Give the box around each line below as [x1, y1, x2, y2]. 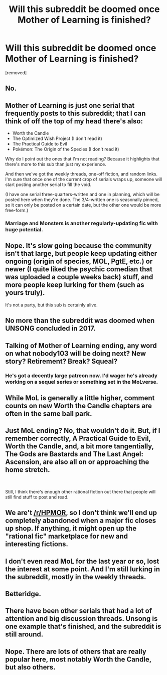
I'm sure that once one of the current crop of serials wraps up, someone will [5, 177, 162, 183]
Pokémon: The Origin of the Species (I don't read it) [12, 146, 119, 152]
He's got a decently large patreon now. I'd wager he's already [5, 372, 158, 379]
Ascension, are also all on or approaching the [5, 458, 149, 466]
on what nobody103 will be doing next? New [5, 349, 146, 358]
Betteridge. [5, 589, 42, 598]
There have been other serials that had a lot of [5, 607, 152, 615]
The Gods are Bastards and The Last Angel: [5, 450, 144, 458]
